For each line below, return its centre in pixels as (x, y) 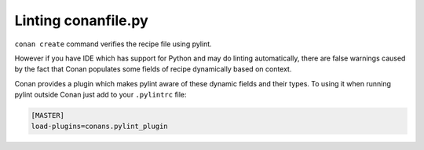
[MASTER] (48, 115)
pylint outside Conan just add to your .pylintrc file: (101, 95)
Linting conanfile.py (81, 20)
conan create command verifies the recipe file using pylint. (113, 44)
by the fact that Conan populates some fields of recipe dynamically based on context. (153, 69)
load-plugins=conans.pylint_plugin (99, 126)
